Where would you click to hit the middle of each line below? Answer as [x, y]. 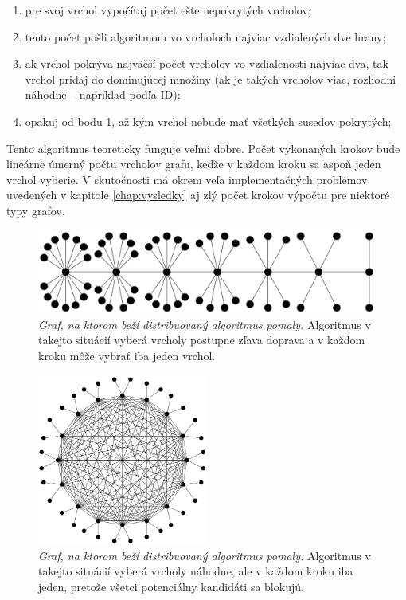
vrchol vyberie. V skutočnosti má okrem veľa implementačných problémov [187, 179]
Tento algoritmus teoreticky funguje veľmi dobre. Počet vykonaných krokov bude [203, 148]
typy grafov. [36, 210]
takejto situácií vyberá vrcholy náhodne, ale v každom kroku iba [196, 571]
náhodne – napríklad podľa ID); [103, 94]
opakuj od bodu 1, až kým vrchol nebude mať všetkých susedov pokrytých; [208, 121]
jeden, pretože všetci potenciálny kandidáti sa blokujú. [171, 586]
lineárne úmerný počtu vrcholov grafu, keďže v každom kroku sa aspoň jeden [194, 164]
